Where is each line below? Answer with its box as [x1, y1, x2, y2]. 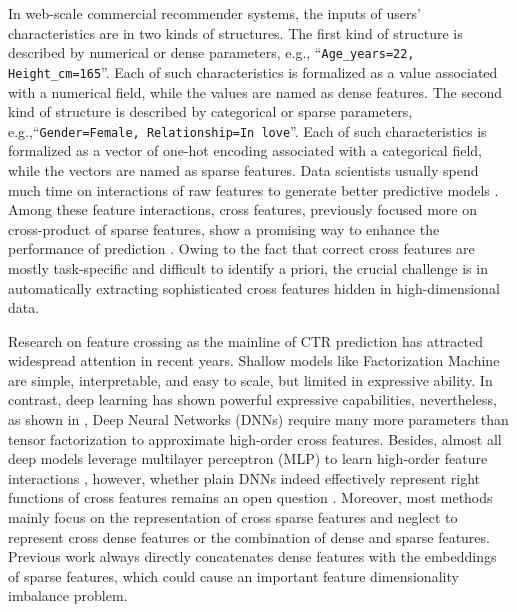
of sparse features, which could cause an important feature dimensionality [8, 565, 459, 586]
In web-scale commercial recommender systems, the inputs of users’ [8, 3, 421, 23]
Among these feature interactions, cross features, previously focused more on [8, 199, 477, 220]
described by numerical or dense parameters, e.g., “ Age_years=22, [8, 42, 415, 63]
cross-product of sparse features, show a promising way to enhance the [8, 218, 440, 239]
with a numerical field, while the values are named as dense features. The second [8, 81, 502, 102]
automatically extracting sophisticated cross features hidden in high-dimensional [8, 277, 500, 298]
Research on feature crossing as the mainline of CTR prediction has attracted [8, 330, 483, 351]
